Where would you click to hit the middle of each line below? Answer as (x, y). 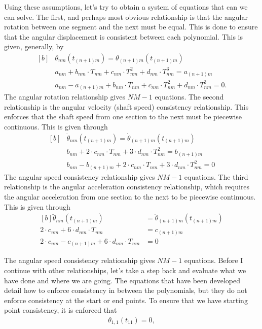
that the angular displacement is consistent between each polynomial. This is (124, 36)
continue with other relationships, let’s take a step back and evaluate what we (125, 270)
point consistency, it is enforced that (61, 310)
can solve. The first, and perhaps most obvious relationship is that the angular (126, 17)
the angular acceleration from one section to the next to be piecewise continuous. (130, 196)
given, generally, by (34, 46)
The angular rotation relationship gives (65, 97)
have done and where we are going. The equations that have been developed (122, 280)
